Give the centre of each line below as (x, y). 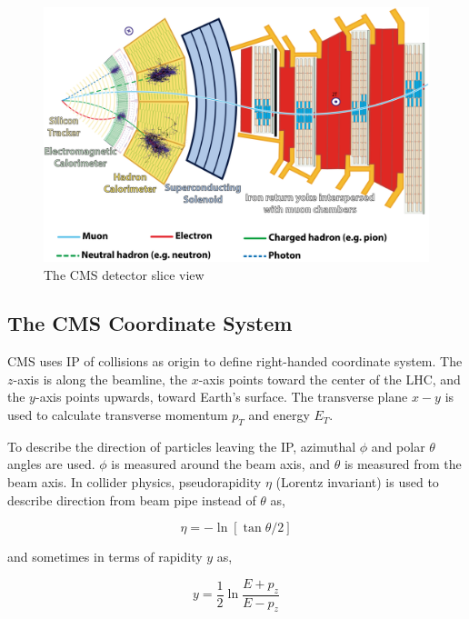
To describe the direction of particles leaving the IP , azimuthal (182, 446)
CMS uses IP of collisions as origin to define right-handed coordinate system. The (235, 361)
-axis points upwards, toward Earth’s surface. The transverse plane (221, 397)
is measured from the (403, 464)
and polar (398, 446)
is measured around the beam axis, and (220, 464)
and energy (279, 415)
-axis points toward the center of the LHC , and (329, 379)
